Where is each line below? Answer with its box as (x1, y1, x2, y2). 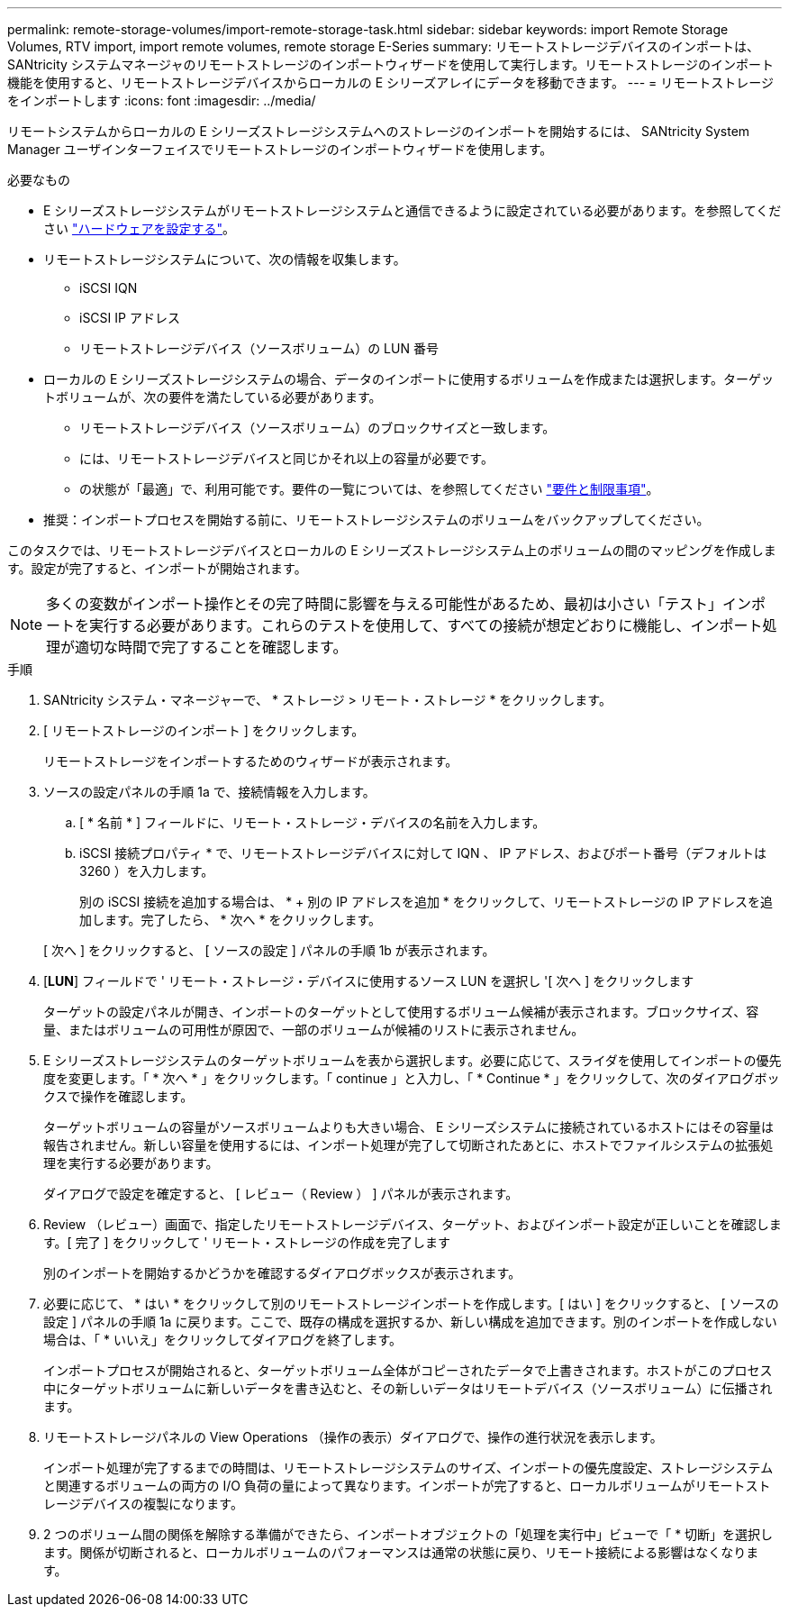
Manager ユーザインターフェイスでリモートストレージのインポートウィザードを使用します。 (7, 141, 553, 157)
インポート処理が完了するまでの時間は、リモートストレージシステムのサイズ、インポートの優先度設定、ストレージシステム (43, 1460, 774, 1475)
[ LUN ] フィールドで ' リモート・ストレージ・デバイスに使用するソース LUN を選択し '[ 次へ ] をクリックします (43, 973, 694, 989)
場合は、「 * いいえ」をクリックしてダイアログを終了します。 (43, 1332, 403, 1347)
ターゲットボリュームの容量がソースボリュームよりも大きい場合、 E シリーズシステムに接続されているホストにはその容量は (43, 1119, 774, 1135)
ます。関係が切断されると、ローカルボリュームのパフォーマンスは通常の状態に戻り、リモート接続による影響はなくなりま (43, 1545, 759, 1560)
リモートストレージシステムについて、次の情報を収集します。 (43, 251, 406, 267)
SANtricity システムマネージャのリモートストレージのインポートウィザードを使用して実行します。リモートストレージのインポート (7, 57, 775, 72)
